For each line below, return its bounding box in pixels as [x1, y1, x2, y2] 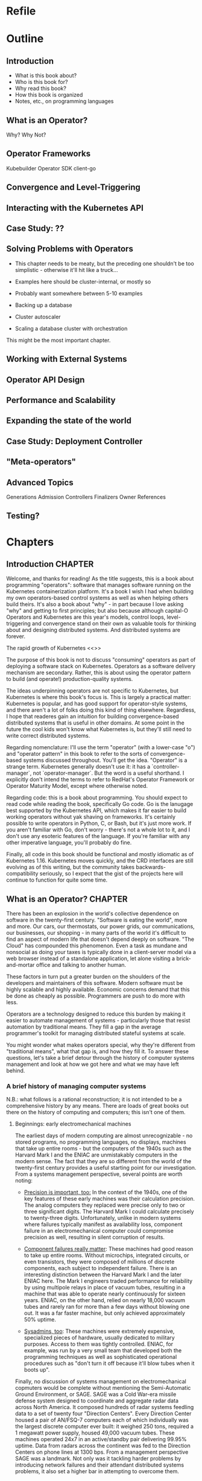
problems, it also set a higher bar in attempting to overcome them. [14, 1468, 179, 1475]
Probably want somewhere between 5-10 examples [14, 289, 143, 297]
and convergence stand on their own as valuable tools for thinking [32, 620, 197, 627]
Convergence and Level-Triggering [6, 182, 140, 193]
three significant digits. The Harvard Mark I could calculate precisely [24, 1208, 194, 1215]
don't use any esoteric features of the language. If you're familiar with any [6, 833, 190, 840]
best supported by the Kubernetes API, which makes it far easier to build [6, 807, 187, 814]
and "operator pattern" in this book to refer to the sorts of [6, 750, 149, 758]
